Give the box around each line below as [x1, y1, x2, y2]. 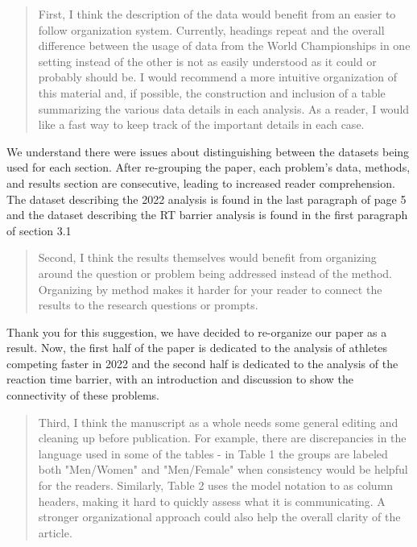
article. [38, 524, 72, 541]
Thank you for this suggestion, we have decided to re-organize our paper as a [6, 323, 387, 340]
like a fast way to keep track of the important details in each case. [38, 116, 365, 133]
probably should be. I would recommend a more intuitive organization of [38, 68, 397, 85]
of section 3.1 [6, 222, 72, 238]
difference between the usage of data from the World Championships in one [38, 37, 411, 54]
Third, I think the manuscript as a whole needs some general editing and [38, 413, 398, 430]
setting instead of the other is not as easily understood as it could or [38, 52, 377, 69]
